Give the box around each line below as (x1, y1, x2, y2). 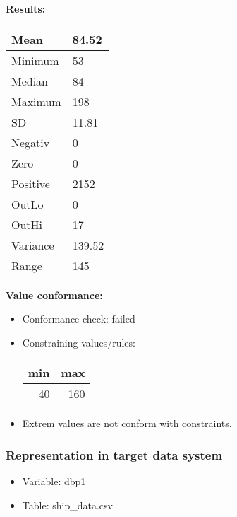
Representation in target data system (6, 446, 223, 463)
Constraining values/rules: (22, 335, 135, 349)
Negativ (11, 134, 50, 151)
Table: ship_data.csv (22, 497, 113, 512)
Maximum (11, 93, 61, 110)
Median (11, 72, 49, 89)
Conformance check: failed (22, 311, 135, 326)
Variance (11, 236, 54, 253)
